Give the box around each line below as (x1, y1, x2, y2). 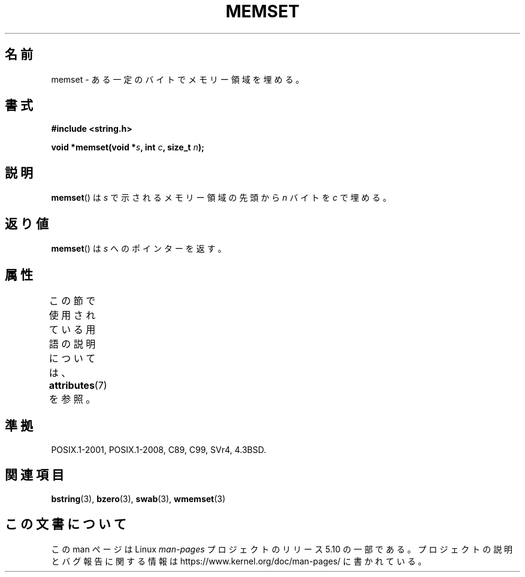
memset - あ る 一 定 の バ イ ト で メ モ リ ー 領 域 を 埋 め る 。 (51, 74, 304, 84)
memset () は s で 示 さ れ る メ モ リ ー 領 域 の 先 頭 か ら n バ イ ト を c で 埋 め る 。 (51, 192, 391, 203)
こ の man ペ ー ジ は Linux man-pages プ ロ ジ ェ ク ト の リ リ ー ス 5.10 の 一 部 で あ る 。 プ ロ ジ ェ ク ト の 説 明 (51, 543, 513, 554)
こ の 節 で (49, 294, 96, 307)
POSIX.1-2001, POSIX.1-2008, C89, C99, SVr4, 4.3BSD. (51, 444, 267, 455)
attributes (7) (49, 379, 107, 391)
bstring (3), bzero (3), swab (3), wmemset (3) (51, 493, 226, 504)
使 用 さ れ (49, 309, 96, 321)
